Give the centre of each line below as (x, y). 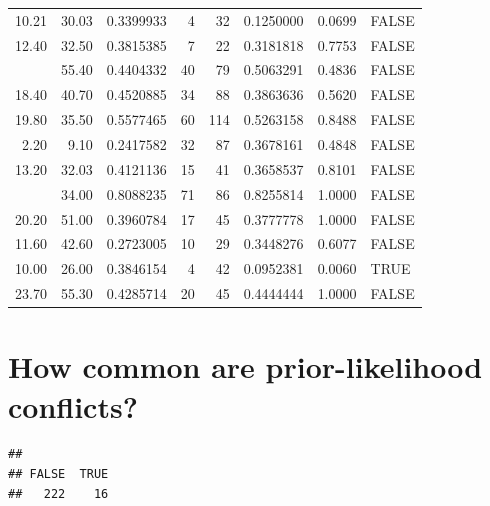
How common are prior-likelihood (245, 366)
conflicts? (73, 405)
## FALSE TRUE (58, 474)
